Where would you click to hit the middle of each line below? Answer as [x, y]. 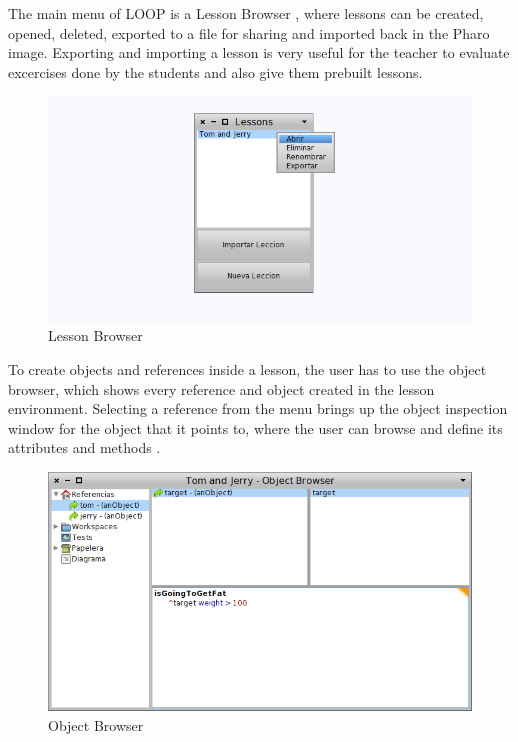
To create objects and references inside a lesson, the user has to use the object [247, 368]
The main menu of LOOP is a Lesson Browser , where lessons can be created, [246, 13]
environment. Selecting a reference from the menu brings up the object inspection [258, 408]
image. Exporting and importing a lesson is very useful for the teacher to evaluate [259, 52]
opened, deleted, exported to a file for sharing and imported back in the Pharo [249, 32]
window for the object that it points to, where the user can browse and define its [255, 427]
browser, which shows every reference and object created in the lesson [221, 388]
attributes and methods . [84, 447]
